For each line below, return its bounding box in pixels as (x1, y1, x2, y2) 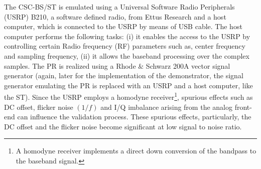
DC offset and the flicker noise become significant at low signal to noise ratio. (4, 121, 242, 131)
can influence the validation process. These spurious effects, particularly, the (17, 111, 251, 122)
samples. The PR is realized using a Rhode (4, 60, 136, 71)
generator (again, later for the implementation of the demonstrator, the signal (4, 70, 243, 81)
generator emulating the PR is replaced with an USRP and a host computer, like (4, 80, 253, 90)
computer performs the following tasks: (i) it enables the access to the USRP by (4, 31, 250, 41)
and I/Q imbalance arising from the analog (100, 101, 232, 112)
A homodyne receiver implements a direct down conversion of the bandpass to (16, 145, 256, 156)
